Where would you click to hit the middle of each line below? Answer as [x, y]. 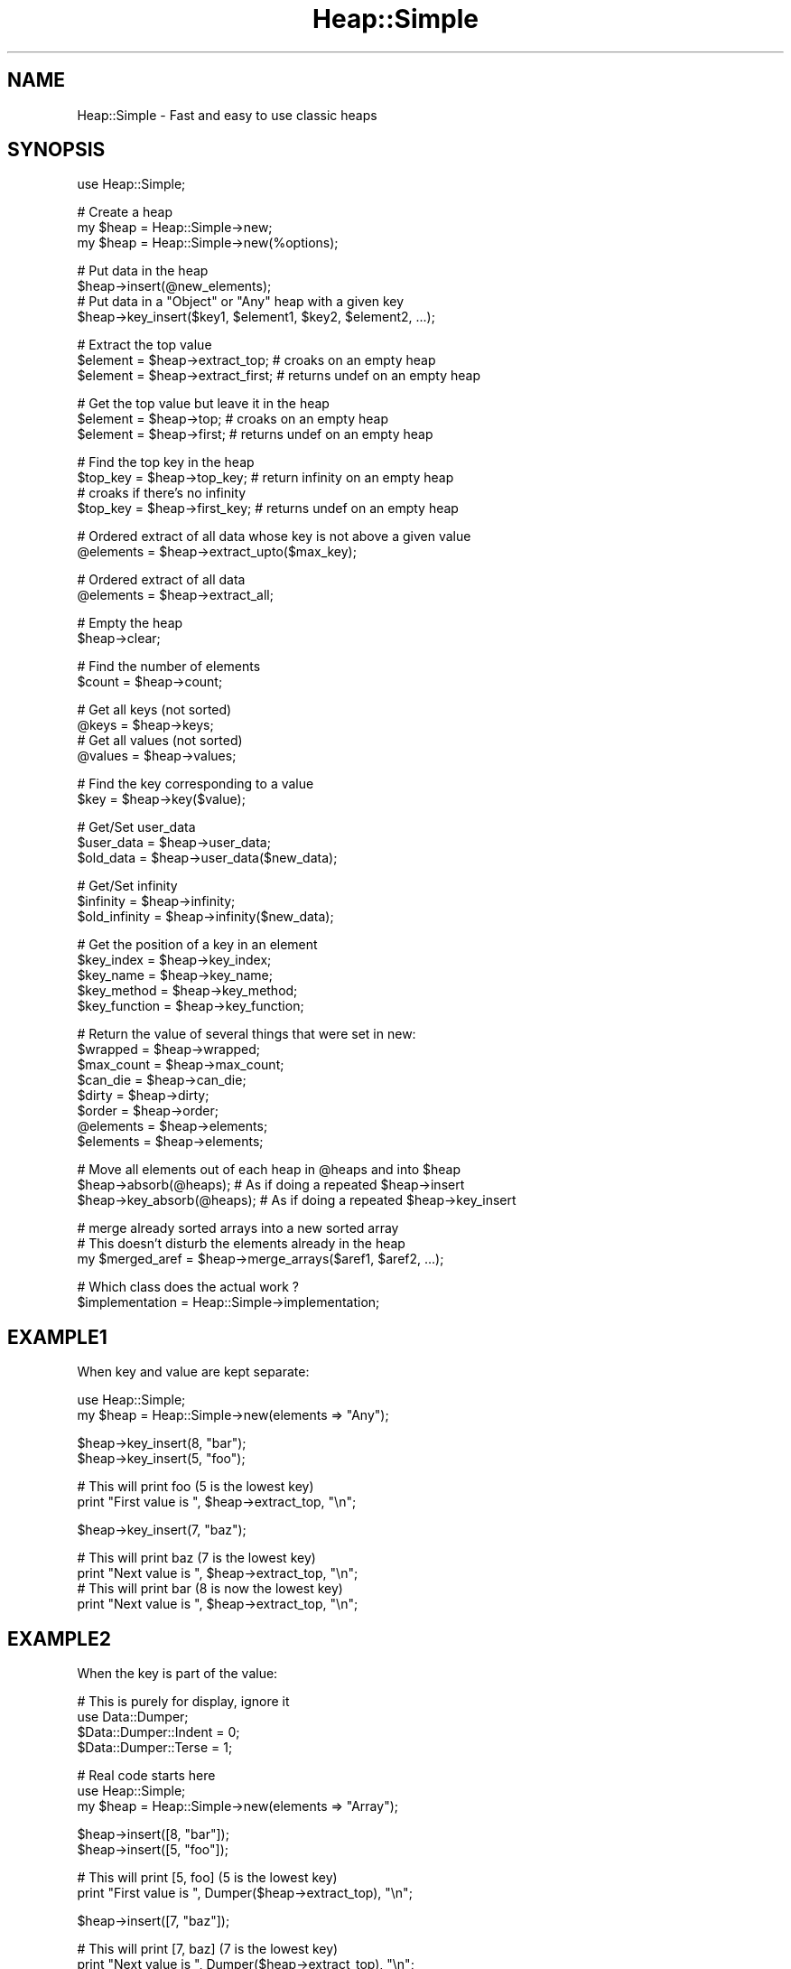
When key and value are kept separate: [193, 1372]
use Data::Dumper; [133, 1717]
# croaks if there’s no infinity [162, 493]
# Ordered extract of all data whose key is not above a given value [274, 537]
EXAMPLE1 [57, 1337]
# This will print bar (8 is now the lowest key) [210, 1589]
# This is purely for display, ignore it [183, 1702]
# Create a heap [125, 212]
